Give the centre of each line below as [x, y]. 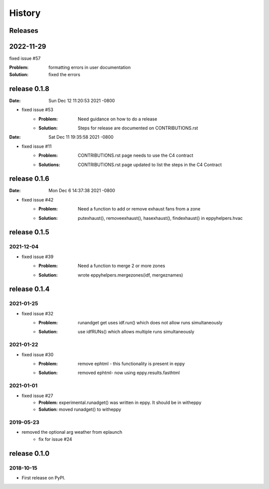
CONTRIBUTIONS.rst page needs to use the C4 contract [136, 155]
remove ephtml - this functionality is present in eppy [132, 364]
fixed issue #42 [38, 199]
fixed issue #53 [37, 110]
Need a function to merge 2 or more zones [122, 266]
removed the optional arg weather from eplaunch [72, 432]
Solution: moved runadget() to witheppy [80, 409]
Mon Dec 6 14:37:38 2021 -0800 [82, 191]
